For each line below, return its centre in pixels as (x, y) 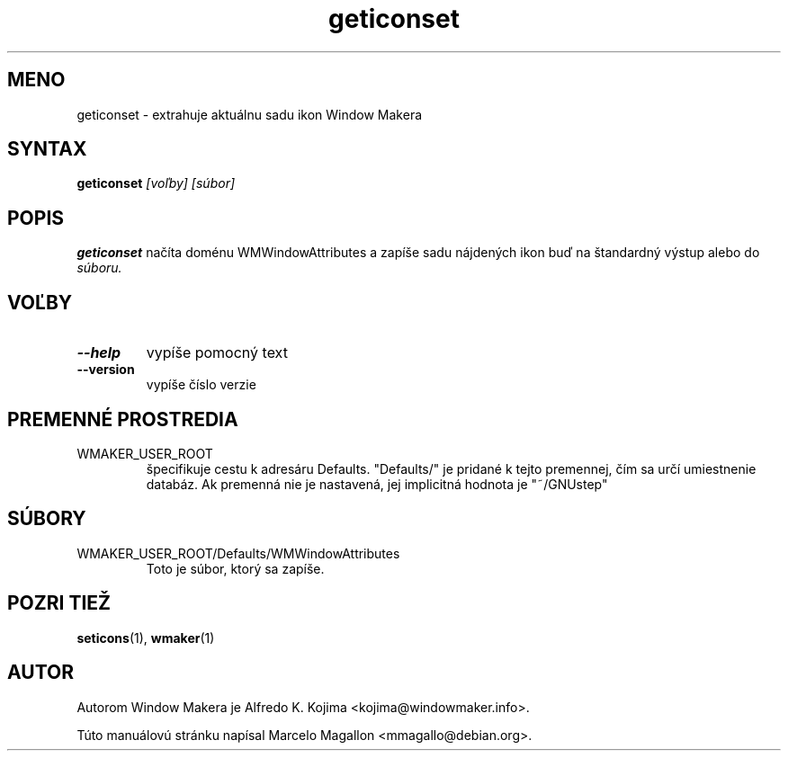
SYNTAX (47, 149)
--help (99, 353)
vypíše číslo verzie (201, 385)
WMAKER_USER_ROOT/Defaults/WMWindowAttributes (238, 553)
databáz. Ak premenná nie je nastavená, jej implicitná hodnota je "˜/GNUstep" (377, 484)
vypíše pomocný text (217, 353)
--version (106, 370)
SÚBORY (47, 519)
